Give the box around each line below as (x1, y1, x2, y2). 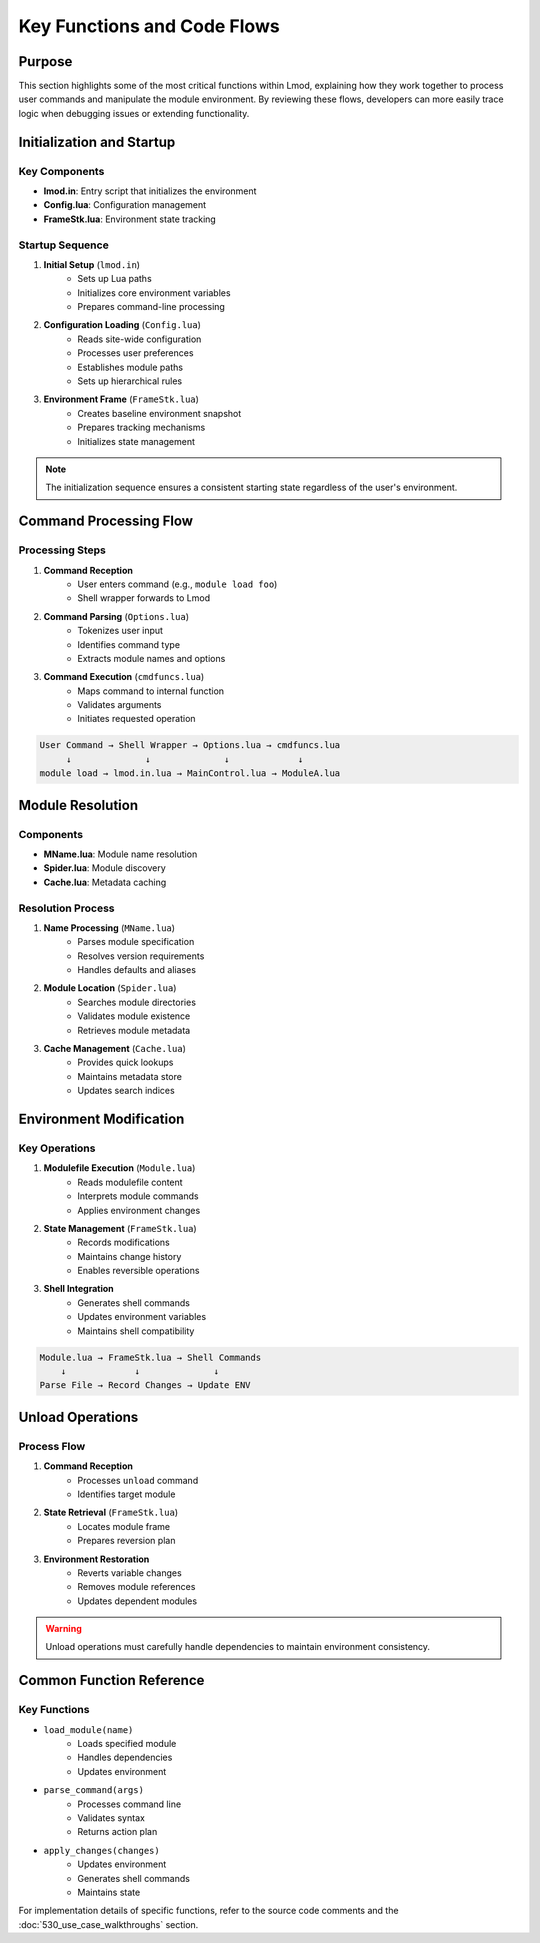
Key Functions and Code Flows (18, 15, 280, 37)
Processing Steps (18, 543, 107, 557)
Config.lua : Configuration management (43, 199, 207, 211)
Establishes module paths (77, 361, 184, 373)
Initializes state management (77, 435, 195, 447)
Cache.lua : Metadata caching (43, 876, 167, 888)
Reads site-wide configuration (77, 333, 202, 345)
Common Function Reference (18, 1672, 205, 1689)
